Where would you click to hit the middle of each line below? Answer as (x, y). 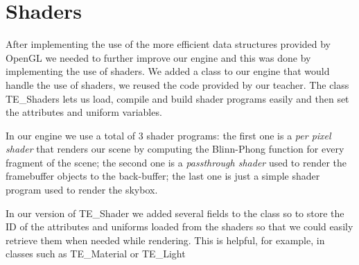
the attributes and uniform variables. (84, 112)
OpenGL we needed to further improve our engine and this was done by (158, 57)
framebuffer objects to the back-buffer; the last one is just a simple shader (163, 176)
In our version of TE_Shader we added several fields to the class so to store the (175, 213)
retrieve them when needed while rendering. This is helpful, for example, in (165, 240)
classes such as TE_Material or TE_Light (96, 254)
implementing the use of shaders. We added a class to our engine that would (168, 71)
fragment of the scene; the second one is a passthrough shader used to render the (176, 162)
